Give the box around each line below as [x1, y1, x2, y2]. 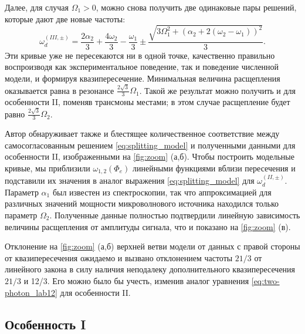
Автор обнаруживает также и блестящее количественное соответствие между [5, 127, 280, 140]
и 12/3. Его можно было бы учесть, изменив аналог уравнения [23, 275, 249, 286]
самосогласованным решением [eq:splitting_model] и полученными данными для [5, 139, 296, 151]
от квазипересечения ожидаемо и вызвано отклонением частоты [5, 251, 233, 264]
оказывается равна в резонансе [5, 84, 114, 96]
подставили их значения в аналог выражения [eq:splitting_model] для [5, 174, 255, 187]
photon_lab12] [5, 286, 57, 298]
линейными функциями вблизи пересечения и [132, 161, 296, 174]
